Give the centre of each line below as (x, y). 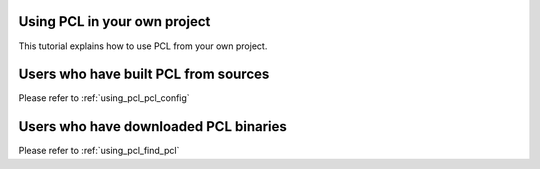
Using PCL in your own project (114, 21)
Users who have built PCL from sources (144, 74)
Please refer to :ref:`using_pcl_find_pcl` (99, 151)
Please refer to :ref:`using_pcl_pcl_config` (104, 98)
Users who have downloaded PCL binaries (152, 126)
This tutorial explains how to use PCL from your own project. (143, 46)
